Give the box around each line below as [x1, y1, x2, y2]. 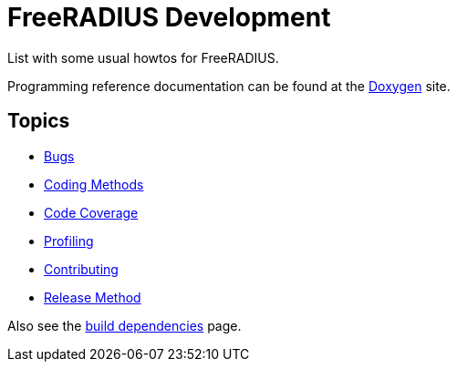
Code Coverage [44, 204, 139, 220]
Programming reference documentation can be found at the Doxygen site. [7, 77, 451, 94]
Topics [7, 109, 70, 133]
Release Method [44, 289, 141, 305]
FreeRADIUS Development [7, 2, 331, 33]
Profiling [44, 232, 94, 249]
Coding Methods [44, 176, 144, 192]
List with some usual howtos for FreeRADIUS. [7, 49, 279, 66]
